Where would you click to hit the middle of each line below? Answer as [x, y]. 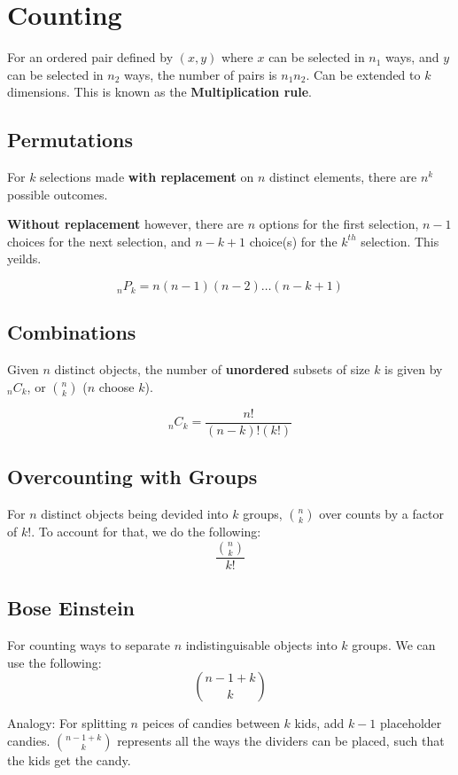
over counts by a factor [381, 514]
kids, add [319, 723]
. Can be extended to [363, 74]
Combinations [72, 332]
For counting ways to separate [89, 644]
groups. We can [394, 644]
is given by [414, 369]
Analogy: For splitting [67, 723]
